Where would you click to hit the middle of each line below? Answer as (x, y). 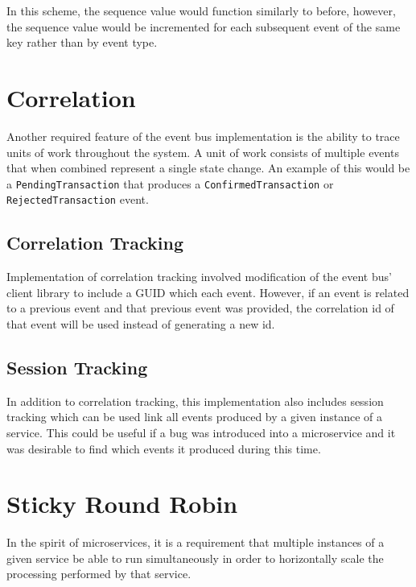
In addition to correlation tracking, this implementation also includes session (195, 401)
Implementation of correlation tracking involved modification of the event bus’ (199, 277)
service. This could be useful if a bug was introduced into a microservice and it (201, 432)
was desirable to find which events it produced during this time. (164, 448)
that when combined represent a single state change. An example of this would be (208, 168)
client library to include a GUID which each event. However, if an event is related (208, 292)
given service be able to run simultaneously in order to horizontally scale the (195, 558)
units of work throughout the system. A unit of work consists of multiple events (203, 152)
